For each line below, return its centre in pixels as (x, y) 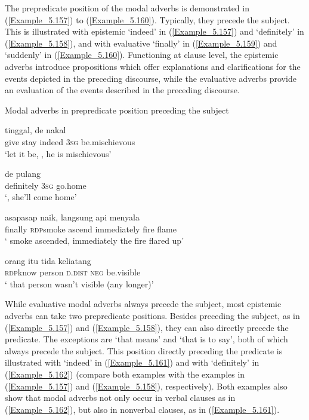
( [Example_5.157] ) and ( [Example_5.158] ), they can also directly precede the (147, 327)
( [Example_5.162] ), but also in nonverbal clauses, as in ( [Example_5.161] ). (142, 409)
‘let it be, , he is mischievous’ (58, 153)
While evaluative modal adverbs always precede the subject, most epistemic (143, 304)
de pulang (23, 174)
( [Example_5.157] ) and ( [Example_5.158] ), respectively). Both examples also (146, 386)
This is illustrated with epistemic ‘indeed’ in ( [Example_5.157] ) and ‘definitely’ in (154, 31)
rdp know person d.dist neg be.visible (73, 272)
